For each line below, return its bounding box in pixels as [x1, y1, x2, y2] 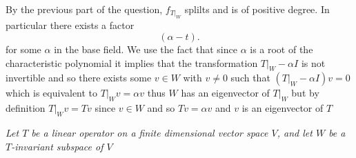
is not [301, 55, 326, 70]
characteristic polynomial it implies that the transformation [6, 55, 258, 70]
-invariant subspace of [11, 139, 103, 153]
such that [230, 70, 270, 85]
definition [6, 101, 46, 115]
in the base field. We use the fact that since [54, 42, 237, 56]
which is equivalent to [6, 86, 98, 100]
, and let [277, 125, 313, 139]
